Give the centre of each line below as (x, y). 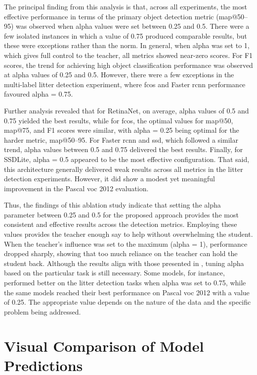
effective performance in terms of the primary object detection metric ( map (118, 16)
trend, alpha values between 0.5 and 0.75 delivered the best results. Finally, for (124, 149)
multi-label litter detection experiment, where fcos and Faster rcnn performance (125, 84)
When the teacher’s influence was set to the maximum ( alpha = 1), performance (126, 243)
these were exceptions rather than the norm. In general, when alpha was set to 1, (127, 45)
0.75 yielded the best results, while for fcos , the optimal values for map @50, (119, 120)
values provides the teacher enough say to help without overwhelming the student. (128, 234)
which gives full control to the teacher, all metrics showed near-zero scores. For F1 (128, 55)
